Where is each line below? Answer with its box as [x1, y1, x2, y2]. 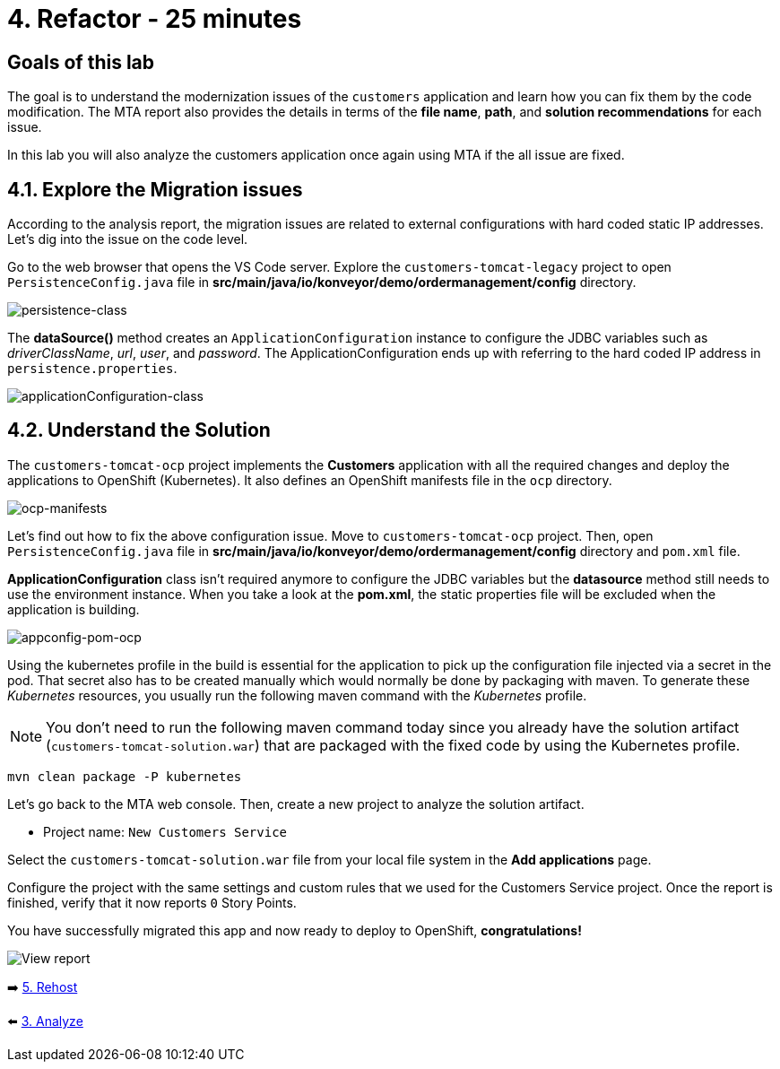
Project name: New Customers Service [43, 823, 287, 839]
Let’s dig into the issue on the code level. [7, 231, 248, 248]
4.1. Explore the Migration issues [7, 178, 303, 201]
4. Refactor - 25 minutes [7, 4, 302, 34]
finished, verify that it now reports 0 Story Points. [7, 894, 297, 910]
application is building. [7, 601, 140, 617]
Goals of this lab [7, 50, 155, 74]
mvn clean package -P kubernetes [7, 769, 242, 784]
